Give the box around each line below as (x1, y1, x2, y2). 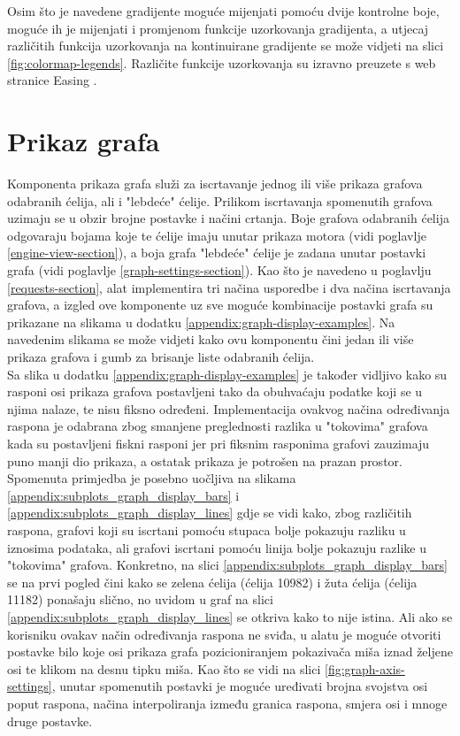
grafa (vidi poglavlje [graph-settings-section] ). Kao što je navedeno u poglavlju (7, 261, 432, 280)
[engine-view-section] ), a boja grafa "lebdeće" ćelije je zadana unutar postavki (7, 243, 426, 262)
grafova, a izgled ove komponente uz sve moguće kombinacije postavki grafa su (7, 295, 433, 314)
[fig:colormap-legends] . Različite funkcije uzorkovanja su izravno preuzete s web (7, 53, 436, 72)
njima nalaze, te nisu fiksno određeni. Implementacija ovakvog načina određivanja (7, 399, 450, 418)
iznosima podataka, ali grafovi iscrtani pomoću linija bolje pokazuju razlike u (7, 538, 427, 556)
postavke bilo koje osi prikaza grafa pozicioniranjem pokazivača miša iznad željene (7, 642, 453, 661)
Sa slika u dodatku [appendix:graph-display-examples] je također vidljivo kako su (7, 364, 448, 383)
